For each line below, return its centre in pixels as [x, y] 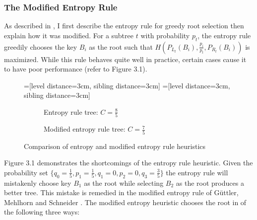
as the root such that [121, 46]
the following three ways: [42, 212]
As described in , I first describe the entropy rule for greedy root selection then [124, 26]
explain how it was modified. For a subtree [69, 35]
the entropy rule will [197, 172]
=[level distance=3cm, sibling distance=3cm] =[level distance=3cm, [127, 85]
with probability [165, 35]
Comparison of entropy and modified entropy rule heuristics [115, 146]
